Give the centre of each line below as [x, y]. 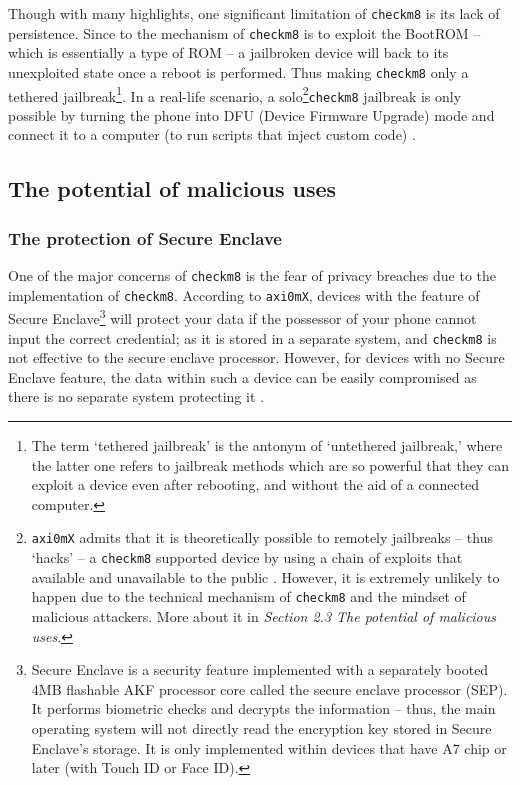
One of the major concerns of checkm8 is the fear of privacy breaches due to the [252, 275]
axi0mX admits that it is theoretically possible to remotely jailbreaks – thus [262, 537]
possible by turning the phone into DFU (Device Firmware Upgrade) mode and [251, 114]
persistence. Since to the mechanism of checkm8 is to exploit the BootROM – [244, 32]
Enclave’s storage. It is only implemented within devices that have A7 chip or [269, 747]
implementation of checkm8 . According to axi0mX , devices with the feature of [244, 294]
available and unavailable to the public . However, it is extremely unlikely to [265, 576]
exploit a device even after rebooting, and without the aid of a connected [255, 484]
